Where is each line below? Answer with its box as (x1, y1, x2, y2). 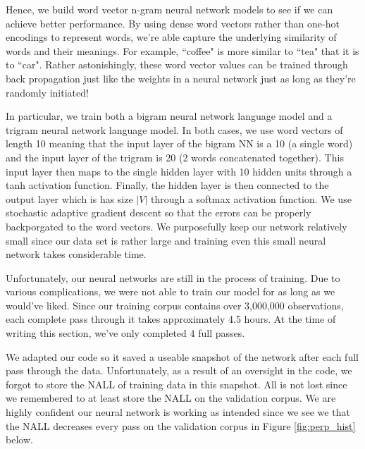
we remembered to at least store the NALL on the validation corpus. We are (6, 390, 336, 405)
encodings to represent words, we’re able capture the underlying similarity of (6, 30, 337, 44)
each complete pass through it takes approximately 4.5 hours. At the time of (6, 312, 336, 326)
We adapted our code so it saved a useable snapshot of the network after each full (6, 349, 359, 364)
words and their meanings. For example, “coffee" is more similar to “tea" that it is (6, 43, 359, 58)
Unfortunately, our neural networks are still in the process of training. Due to (6, 270, 340, 285)
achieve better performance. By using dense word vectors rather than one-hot (6, 16, 340, 30)
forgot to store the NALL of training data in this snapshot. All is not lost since (6, 376, 347, 391)
